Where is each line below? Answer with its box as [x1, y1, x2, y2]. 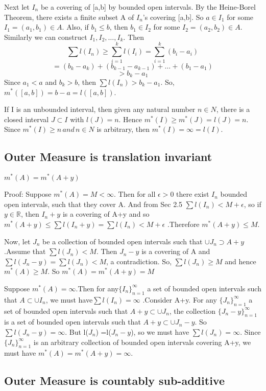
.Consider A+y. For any [142, 294, 217, 305]
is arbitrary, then [96, 124, 150, 134]
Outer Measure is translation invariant [4, 149, 212, 165]
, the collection [169, 305, 216, 316]
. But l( [65, 326, 88, 337]
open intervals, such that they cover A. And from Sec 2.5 [4, 198, 183, 209]
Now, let [4, 236, 31, 246]
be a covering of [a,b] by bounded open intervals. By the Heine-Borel [40, 2, 256, 12]
